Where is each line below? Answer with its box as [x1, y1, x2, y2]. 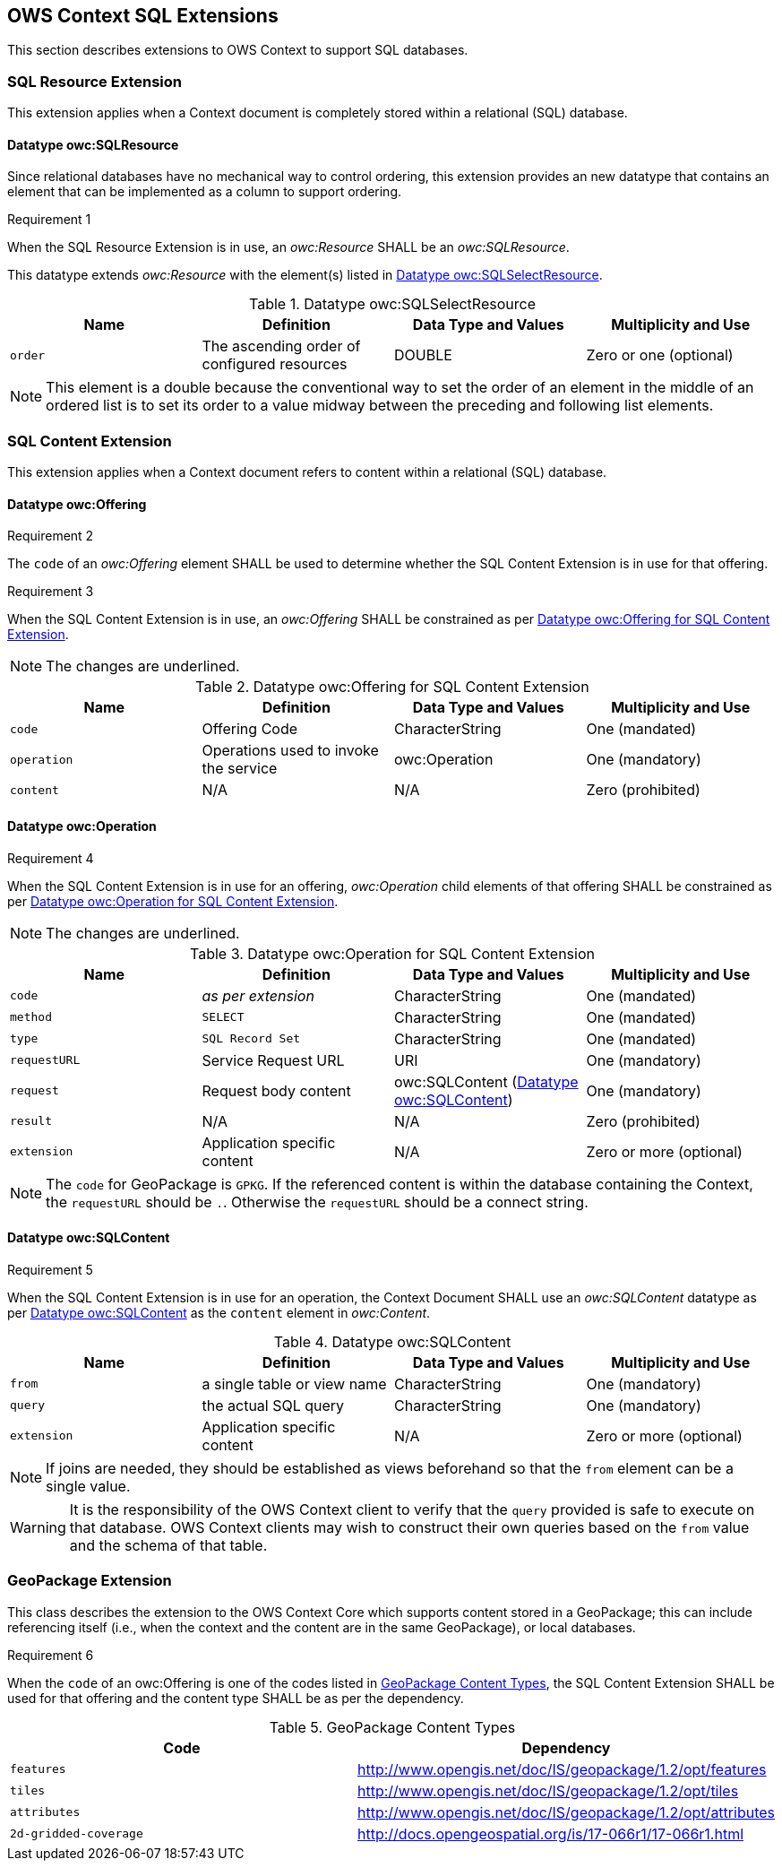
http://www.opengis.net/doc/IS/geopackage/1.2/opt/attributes [357, 1803, 775, 1821]
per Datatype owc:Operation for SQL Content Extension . [7, 893, 339, 909]
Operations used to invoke [202, 741, 379, 760]
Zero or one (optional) [586, 346, 734, 365]
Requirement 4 [7, 850, 94, 866]
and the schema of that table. [69, 1535, 268, 1554]
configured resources [202, 355, 348, 374]
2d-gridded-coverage [10, 1827, 143, 1841]
